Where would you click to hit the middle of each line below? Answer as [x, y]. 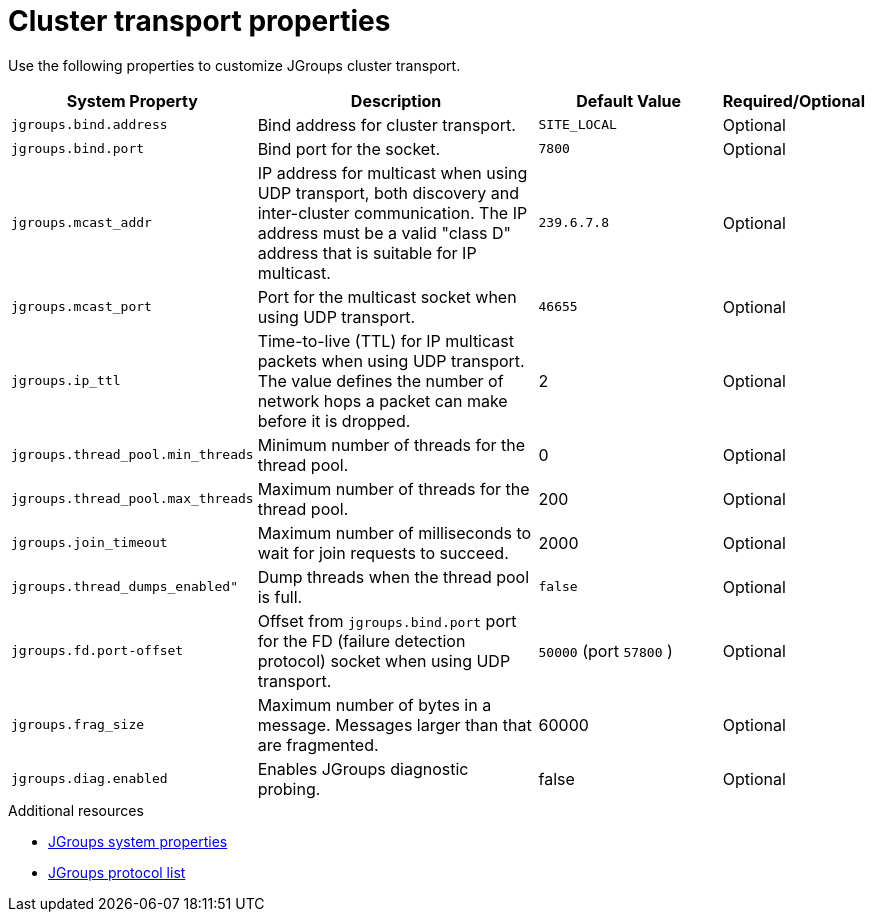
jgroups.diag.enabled [89, 779]
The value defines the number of [380, 380]
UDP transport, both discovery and [388, 192]
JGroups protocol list [117, 872]
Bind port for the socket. [348, 148]
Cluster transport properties [199, 21]
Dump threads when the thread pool [393, 576]
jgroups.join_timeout [89, 543]
